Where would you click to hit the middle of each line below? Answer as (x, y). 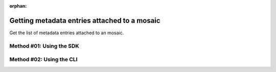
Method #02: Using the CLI (43, 60)
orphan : (18, 6)
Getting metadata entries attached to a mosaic (85, 20)
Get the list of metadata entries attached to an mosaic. (67, 33)
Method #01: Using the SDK (44, 46)
